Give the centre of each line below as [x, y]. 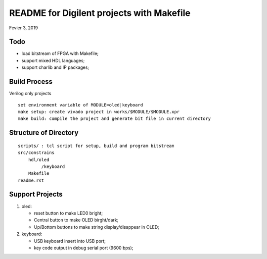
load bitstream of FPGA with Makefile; [60, 53]
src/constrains [36, 153]
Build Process [31, 82]
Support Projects [36, 194]
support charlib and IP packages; [55, 67]
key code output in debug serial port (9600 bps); [84, 248]
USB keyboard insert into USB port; [70, 241]
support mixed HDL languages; [53, 60]
